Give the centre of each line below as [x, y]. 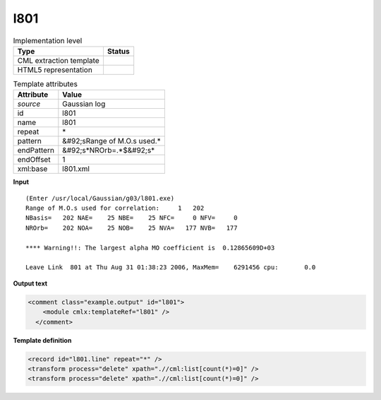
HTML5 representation [55, 69]
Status [118, 51]
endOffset [34, 160]
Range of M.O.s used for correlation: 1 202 [115, 208]
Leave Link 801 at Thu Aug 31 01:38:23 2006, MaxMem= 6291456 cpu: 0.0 [171, 267]
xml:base [32, 169]
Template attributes [45, 84]
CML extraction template [58, 60]
